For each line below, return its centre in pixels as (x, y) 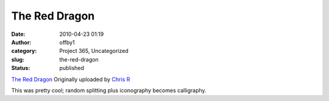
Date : (18, 34)
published (72, 68)
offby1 (67, 42)
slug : (18, 59)
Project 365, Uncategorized (94, 51)
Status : (21, 68)
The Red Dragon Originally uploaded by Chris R (71, 79)
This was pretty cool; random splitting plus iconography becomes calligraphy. (109, 90)
